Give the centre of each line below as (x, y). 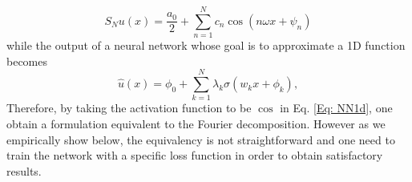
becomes (27, 61)
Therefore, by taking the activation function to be (129, 108)
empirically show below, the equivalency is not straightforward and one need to (201, 139)
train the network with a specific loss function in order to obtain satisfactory (195, 155)
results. (24, 170)
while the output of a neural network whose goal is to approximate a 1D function (206, 45)
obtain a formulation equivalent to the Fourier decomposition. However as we (196, 124)
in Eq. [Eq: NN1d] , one (336, 108)
